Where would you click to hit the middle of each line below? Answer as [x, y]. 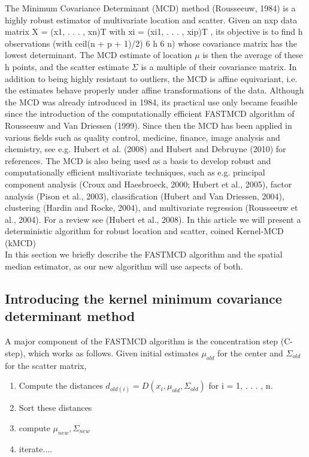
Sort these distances [55, 408]
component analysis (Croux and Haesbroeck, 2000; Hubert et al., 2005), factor [149, 184]
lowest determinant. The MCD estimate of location [99, 55]
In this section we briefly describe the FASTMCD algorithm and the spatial [144, 254]
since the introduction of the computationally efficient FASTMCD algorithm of [150, 114]
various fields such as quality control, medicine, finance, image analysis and [143, 137]
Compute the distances [61, 385]
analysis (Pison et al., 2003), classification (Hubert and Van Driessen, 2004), [145, 196]
